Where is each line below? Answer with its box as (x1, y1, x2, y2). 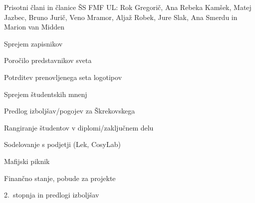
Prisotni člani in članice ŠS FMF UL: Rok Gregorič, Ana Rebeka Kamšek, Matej (4, 2, 252, 12)
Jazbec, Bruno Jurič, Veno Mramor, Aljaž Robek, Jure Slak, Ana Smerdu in (4, 11, 238, 22)
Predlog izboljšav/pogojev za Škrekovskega (4, 105, 135, 116)
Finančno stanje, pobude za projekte (4, 172, 116, 183)
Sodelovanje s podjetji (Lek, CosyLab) (4, 139, 121, 149)
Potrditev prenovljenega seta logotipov (4, 71, 122, 82)
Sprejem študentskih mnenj (4, 88, 87, 99)
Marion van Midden (4, 21, 65, 32)
